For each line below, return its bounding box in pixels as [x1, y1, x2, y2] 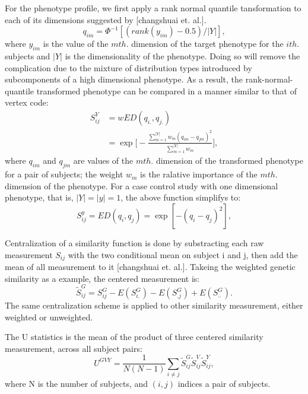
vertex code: [5, 96, 49, 109]
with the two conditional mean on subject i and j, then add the [68, 248, 298, 260]
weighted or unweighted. [5, 310, 93, 323]
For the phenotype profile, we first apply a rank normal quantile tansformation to [5, 2, 301, 14]
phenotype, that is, [5, 191, 74, 204]
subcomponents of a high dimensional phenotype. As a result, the [5, 73, 243, 85]
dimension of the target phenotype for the [131, 37, 284, 50]
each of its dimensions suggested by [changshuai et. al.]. [5, 13, 207, 26]
